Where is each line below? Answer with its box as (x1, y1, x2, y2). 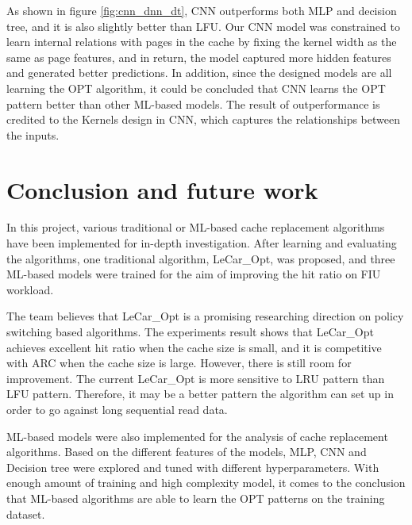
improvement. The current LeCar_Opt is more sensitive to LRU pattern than (6, 370, 385, 386)
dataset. (6, 505, 45, 522)
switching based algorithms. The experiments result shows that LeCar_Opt (6, 324, 374, 340)
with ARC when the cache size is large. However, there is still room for (6, 354, 352, 371)
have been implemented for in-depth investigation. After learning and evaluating (6, 235, 397, 251)
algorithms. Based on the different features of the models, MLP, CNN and (6, 443, 367, 460)
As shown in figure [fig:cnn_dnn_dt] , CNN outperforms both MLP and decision (6, 2, 397, 18)
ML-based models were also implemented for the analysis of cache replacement (6, 427, 388, 444)
